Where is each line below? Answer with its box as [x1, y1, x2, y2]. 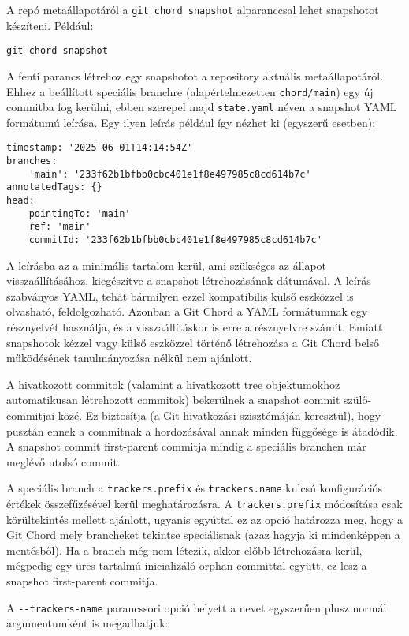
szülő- [344, 391, 372, 408]
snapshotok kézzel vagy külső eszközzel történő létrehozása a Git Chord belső [6, 334, 380, 350]
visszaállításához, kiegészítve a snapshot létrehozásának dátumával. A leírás [6, 272, 371, 289]
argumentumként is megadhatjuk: [6, 615, 169, 631]
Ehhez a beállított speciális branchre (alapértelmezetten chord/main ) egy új [6, 83, 374, 99]
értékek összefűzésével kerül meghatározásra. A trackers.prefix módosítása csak [6, 496, 403, 512]
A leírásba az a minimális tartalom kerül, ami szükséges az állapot [6, 256, 327, 273]
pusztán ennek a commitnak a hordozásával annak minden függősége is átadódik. [6, 422, 398, 439]
